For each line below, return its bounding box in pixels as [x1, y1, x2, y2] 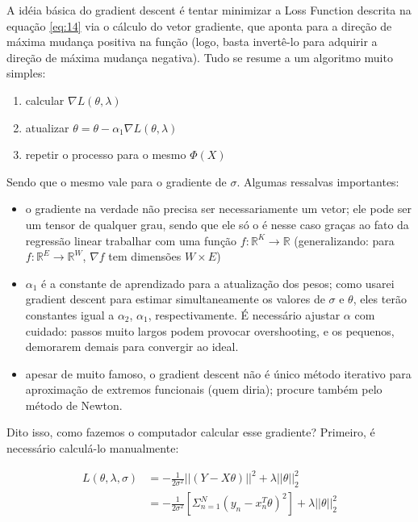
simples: [6, 65, 46, 81]
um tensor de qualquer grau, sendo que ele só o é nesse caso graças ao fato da [25, 215, 409, 232]
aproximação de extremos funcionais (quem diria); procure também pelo [25, 381, 382, 398]
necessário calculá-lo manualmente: [6, 440, 179, 457]
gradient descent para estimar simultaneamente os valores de [25, 290, 325, 307]
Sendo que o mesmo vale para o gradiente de [6, 173, 227, 190]
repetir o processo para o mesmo [25, 146, 186, 163]
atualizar [25, 119, 69, 136]
